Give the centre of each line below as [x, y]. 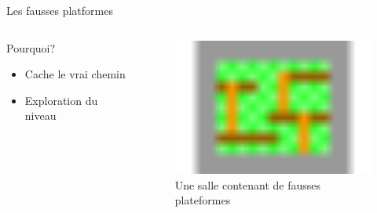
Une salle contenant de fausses [248, 184]
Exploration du [61, 100]
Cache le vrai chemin [75, 74]
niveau [40, 116]
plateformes [203, 200]
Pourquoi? [31, 47]
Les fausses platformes [60, 10]
